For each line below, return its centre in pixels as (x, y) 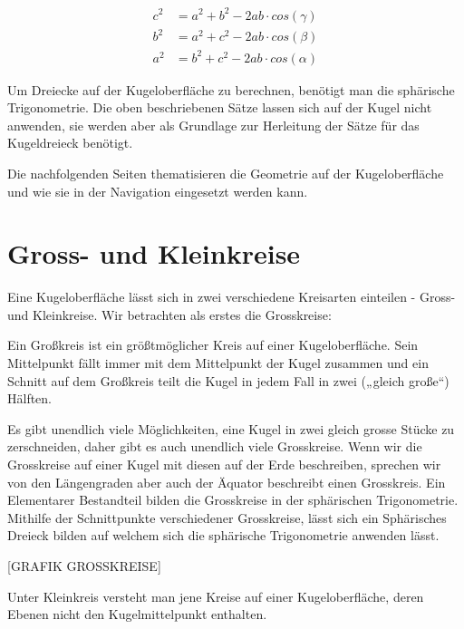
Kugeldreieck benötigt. (70, 143)
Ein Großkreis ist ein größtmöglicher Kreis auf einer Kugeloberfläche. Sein (213, 345)
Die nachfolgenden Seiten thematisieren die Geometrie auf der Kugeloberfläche (226, 173)
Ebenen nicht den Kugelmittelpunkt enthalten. (137, 614)
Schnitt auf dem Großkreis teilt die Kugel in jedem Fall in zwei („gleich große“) (228, 380)
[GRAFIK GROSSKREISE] (84, 566)
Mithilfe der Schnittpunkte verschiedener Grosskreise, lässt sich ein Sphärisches (227, 517)
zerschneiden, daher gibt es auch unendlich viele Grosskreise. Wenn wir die (215, 446)
